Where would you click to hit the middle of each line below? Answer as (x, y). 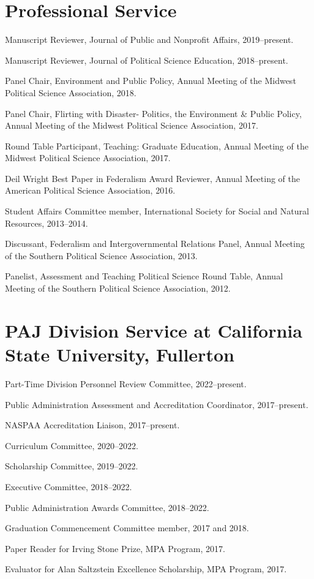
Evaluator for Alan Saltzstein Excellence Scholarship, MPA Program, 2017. (146, 569)
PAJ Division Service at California (154, 330)
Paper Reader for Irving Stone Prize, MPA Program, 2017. (115, 548)
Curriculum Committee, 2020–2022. (72, 445)
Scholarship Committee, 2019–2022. (72, 466)
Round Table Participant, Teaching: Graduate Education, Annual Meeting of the (157, 146)
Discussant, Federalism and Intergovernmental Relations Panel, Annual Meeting (155, 244)
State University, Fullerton (120, 354)
